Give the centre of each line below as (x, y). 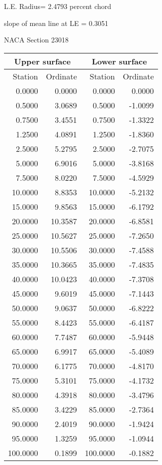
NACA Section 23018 (36, 40)
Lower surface (119, 61)
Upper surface (42, 61)
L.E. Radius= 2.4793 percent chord (58, 6)
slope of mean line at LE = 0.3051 (56, 23)
